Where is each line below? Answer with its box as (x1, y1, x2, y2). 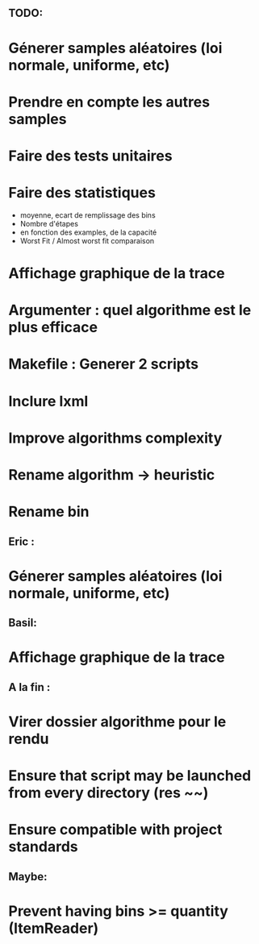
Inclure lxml (8, 392, 89, 410)
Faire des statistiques (8, 184, 156, 202)
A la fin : (8, 680, 51, 694)
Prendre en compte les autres (8, 93, 211, 111)
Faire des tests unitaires (8, 147, 173, 164)
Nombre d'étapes (19, 218, 79, 228)
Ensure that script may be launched (8, 767, 252, 785)
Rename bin (8, 503, 90, 521)
